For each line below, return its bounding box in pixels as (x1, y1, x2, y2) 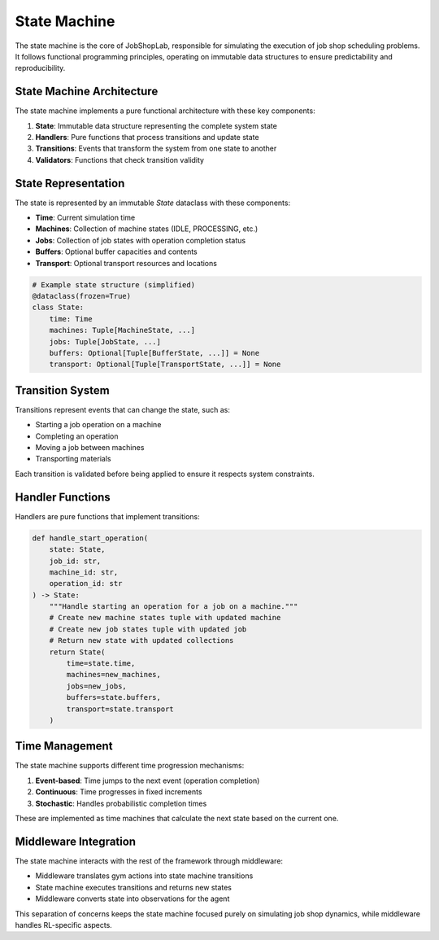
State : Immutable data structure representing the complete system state (35, 120, 278, 130)
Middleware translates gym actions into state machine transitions (35, 871, 254, 881)
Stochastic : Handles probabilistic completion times (35, 798, 207, 808)
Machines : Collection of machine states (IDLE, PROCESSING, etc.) (35, 224, 259, 234)
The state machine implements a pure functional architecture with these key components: (15, 106, 316, 116)
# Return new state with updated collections (49, 636, 234, 645)
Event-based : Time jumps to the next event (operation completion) (35, 776, 260, 785)
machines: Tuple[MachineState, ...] (49, 326, 195, 335)
